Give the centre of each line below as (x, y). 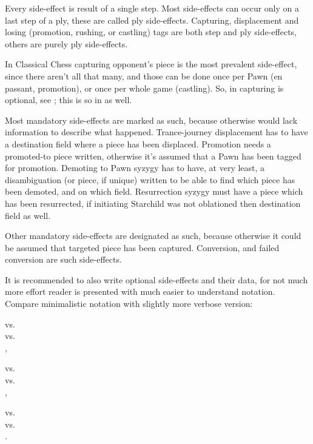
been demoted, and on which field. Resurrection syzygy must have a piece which (154, 191)
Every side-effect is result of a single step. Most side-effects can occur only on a (152, 8)
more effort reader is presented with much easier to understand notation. (140, 291)
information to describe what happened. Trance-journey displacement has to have (156, 132)
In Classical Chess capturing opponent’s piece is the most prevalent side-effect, (151, 64)
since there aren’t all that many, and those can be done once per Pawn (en (144, 76)
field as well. (28, 215)
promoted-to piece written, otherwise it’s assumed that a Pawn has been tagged (153, 156)
